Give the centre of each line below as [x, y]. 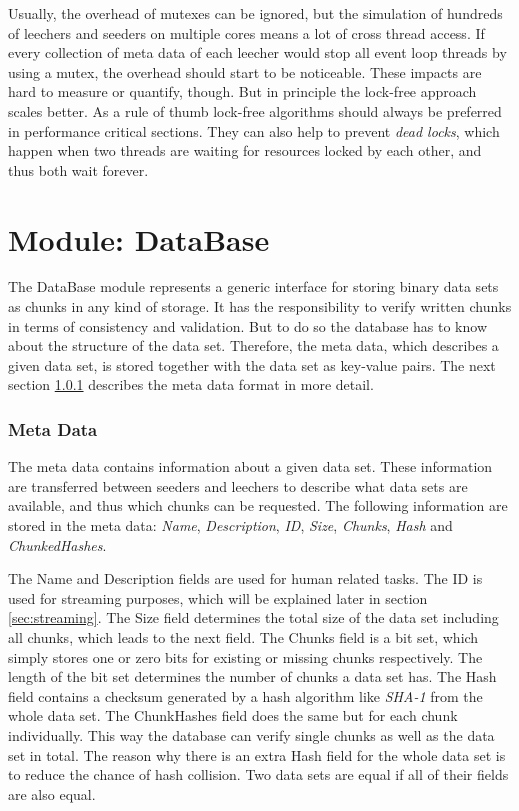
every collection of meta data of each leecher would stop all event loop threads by [257, 52]
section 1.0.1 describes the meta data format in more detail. [191, 384]
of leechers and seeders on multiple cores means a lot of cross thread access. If [246, 32]
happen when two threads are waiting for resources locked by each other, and [245, 150]
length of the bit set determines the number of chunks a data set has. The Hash [252, 676]
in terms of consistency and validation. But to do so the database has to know [248, 325]
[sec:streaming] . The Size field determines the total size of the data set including [253, 617]
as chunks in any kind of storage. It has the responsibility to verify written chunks [260, 306]
